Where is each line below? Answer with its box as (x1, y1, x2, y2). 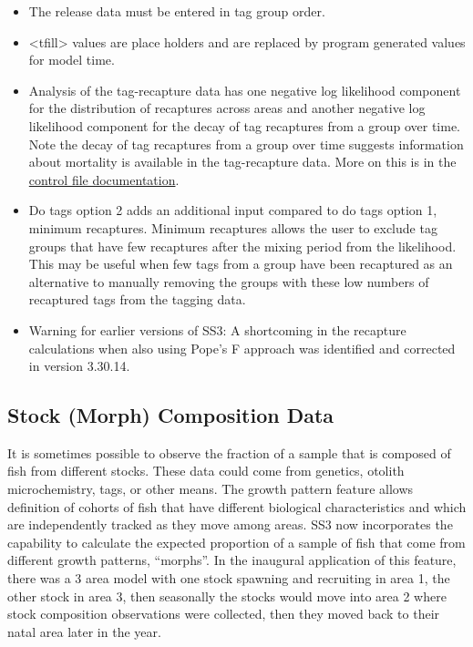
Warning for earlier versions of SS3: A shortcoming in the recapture (28, 320, 406, 339)
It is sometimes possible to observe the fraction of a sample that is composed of (7, 443, 451, 462)
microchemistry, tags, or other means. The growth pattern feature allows (7, 479, 414, 498)
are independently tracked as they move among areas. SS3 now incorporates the (7, 515, 453, 534)
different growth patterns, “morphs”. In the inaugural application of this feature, (7, 550, 457, 570)
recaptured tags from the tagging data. (28, 290, 246, 309)
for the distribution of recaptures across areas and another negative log (28, 98, 426, 118)
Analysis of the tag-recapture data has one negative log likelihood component (28, 80, 461, 99)
